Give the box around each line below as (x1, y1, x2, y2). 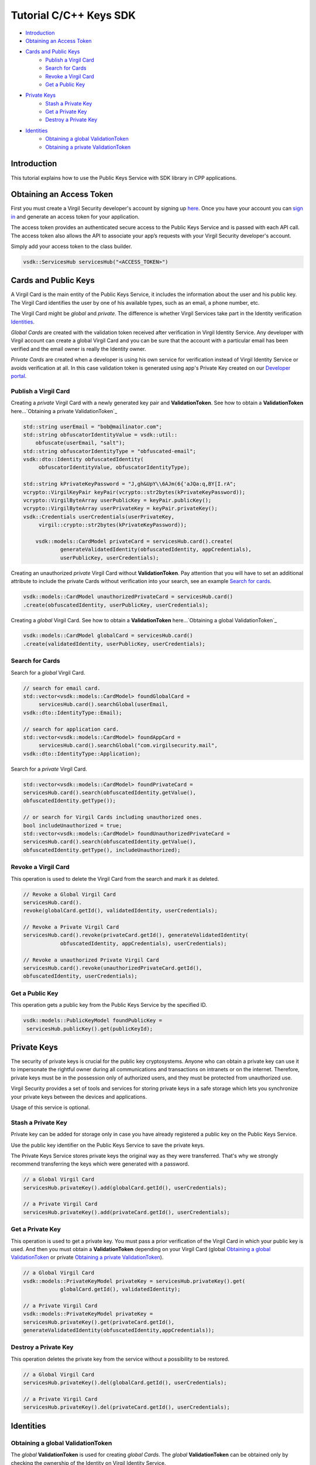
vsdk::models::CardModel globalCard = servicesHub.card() (23, 632, 193, 639)
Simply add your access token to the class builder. (11, 243, 132, 250)
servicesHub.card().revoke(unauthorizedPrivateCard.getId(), (23, 965, 202, 972)
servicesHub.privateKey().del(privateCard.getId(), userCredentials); (23, 1404, 231, 1411)
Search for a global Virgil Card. (11, 669, 85, 676)
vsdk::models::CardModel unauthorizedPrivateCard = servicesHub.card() (23, 594, 233, 600)
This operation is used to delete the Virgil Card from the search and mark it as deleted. (11, 875, 219, 882)
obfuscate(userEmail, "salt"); (35, 439, 125, 447)
